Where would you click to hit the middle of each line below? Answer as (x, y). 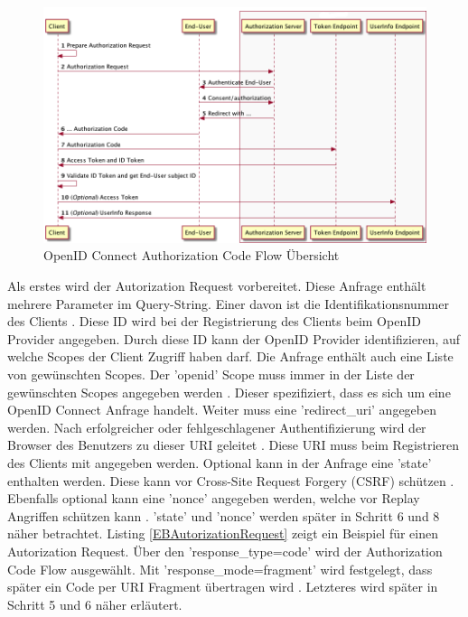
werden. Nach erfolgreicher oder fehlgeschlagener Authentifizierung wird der (217, 427)
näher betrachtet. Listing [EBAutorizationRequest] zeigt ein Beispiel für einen (223, 533)
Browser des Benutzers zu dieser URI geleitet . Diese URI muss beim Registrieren (234, 445)
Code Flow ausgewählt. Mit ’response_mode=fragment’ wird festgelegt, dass (220, 569)
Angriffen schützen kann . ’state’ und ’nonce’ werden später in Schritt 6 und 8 (224, 515)
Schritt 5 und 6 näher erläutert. (95, 604)
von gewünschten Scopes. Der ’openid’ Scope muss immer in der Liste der (211, 374)
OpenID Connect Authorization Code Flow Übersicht (192, 255)
